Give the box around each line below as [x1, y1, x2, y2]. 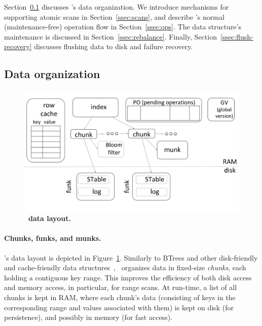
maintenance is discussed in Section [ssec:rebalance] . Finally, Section [4, 31, 217, 42]
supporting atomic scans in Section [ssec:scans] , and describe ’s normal [4, 11, 224, 22]
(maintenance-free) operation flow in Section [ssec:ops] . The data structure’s [4, 21, 241, 32]
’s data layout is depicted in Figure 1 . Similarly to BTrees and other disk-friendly [4, 252, 258, 263]
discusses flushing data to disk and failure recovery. [34, 41, 193, 52]
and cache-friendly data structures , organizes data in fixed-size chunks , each [4, 262, 246, 273]
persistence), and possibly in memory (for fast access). [4, 312, 172, 322]
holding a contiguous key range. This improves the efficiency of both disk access [4, 272, 252, 282]
